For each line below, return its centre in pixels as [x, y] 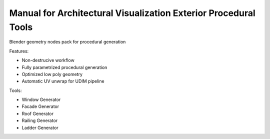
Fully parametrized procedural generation [64, 67]
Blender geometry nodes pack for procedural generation [67, 42]
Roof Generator [37, 113]
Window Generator [41, 99]
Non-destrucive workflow [48, 60]
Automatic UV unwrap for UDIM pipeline [63, 81]
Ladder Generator [40, 127]
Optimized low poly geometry [52, 74]
